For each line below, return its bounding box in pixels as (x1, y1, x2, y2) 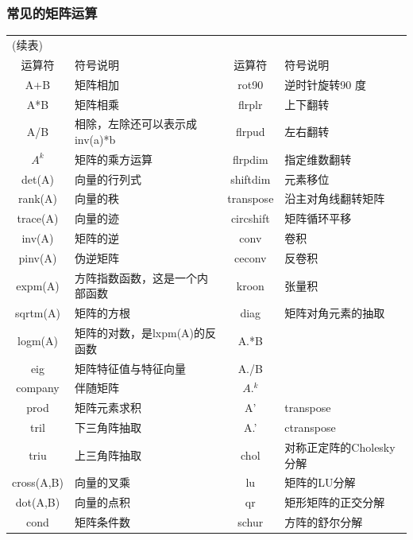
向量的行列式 (74, 170, 141, 187)
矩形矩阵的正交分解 (284, 494, 385, 511)
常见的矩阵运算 (6, 2, 98, 22)
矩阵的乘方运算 (74, 150, 152, 167)
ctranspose (284, 419, 336, 436)
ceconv (234, 250, 267, 266)
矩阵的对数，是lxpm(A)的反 (74, 324, 217, 341)
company (16, 379, 60, 396)
